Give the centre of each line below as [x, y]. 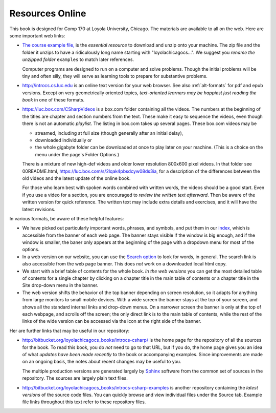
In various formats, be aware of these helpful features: [67, 218]
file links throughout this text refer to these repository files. [84, 402]
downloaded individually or [63, 140]
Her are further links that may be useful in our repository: [70, 331]
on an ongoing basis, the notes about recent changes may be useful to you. [102, 362]
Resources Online [48, 13]
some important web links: [37, 35]
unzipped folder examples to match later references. [78, 59]
